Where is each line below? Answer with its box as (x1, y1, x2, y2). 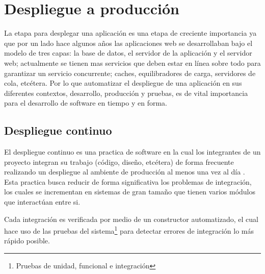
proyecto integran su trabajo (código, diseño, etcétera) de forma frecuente (4, 156, 234, 167)
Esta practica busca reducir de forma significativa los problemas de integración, (4, 176, 252, 187)
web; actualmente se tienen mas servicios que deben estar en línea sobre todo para (4, 57, 261, 68)
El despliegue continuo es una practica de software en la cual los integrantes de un (4, 146, 261, 157)
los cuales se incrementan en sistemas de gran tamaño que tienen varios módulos (4, 186, 255, 197)
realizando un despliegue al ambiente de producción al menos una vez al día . (4, 166, 245, 177)
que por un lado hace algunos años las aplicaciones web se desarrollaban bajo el (4, 37, 253, 48)
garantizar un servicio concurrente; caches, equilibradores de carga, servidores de (4, 67, 256, 78)
